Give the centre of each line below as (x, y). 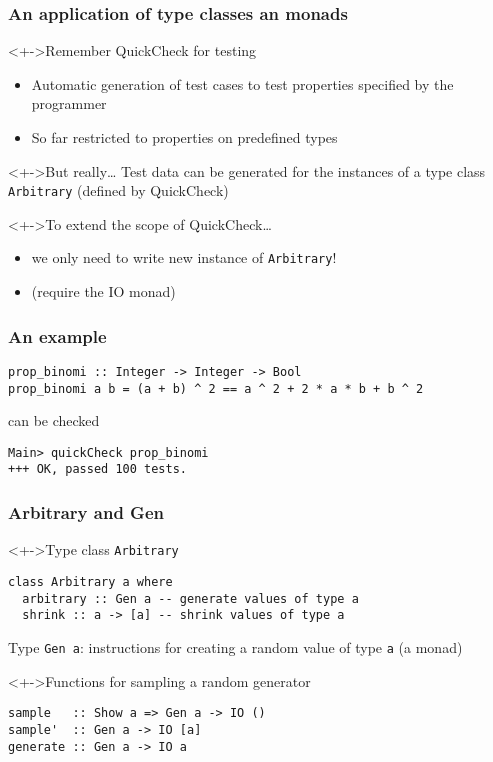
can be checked (54, 420)
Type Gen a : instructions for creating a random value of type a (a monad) (235, 646)
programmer (69, 103)
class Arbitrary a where (90, 582)
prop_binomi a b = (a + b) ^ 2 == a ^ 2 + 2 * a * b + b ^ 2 (216, 388)
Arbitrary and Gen (86, 512)
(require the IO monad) (103, 291)
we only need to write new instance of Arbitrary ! (184, 257)
